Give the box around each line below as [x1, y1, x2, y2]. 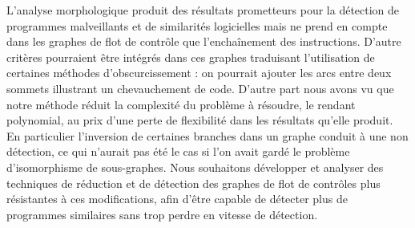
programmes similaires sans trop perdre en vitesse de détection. [6, 206, 318, 222]
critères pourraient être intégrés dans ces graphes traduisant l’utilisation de [6, 48, 375, 65]
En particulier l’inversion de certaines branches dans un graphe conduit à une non [6, 127, 409, 144]
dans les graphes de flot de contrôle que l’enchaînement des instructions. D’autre [6, 33, 401, 50]
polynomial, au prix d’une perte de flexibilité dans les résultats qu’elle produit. [6, 112, 393, 128]
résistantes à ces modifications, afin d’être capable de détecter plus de [6, 190, 348, 207]
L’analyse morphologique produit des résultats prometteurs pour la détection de [6, 2, 400, 18]
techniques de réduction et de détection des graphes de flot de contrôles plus [6, 174, 381, 191]
